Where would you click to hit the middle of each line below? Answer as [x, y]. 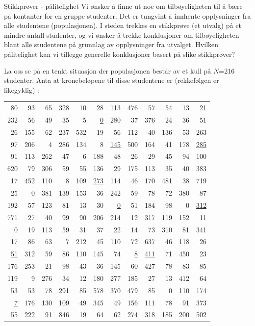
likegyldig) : [22, 89]
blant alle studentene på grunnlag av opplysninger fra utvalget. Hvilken [111, 44]
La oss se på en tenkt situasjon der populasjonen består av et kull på [108, 70]
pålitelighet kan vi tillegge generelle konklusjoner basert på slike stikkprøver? [120, 54]
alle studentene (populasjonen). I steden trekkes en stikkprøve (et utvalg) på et [123, 25]
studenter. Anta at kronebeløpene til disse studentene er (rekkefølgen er [112, 80]
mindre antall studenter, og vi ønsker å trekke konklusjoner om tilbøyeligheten [122, 35]
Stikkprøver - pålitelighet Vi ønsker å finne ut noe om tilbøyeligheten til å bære [123, 6]
